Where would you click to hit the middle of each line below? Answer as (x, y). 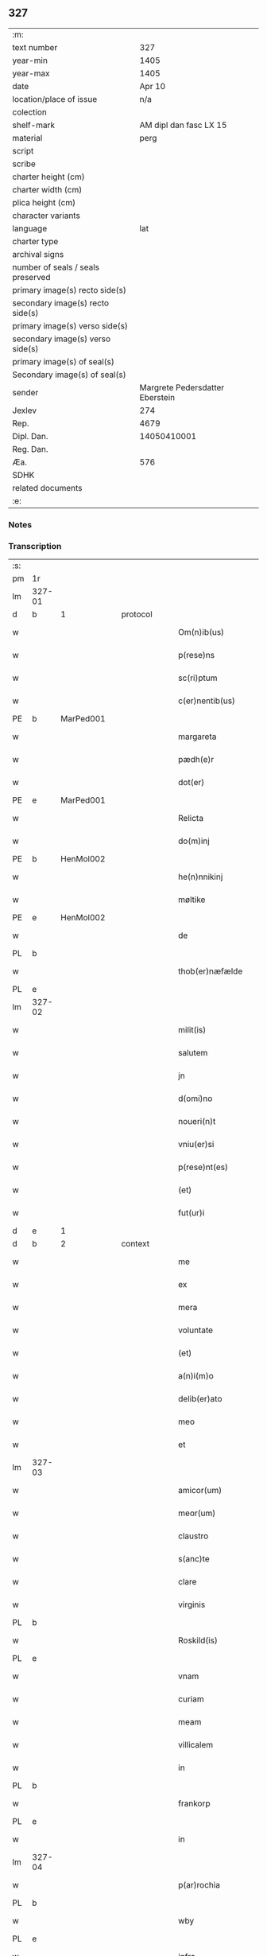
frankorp (194, 1803)
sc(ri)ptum (198, 678)
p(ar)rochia (199, 1885)
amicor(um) (200, 1491)
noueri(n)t (197, 1122)
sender (25, 392)
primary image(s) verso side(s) (70, 325)
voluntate (195, 1330)
